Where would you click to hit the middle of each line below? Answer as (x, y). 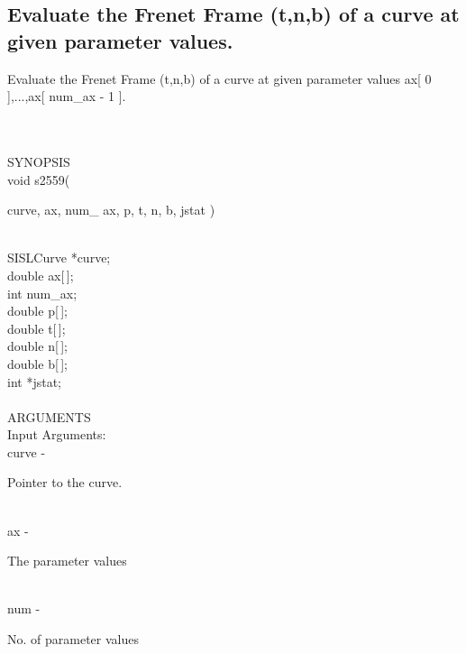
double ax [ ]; (41, 275)
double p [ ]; (37, 311)
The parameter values (67, 561)
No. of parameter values (73, 639)
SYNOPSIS (39, 161)
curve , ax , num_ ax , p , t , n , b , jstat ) (111, 210)
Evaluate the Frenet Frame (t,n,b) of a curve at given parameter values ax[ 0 (219, 78)
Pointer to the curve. (65, 482)
